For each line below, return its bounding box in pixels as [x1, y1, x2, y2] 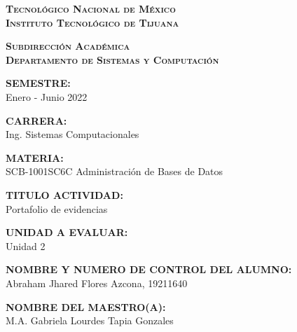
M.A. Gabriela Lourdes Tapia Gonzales [6, 313, 174, 328]
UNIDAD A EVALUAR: [6, 225, 128, 240]
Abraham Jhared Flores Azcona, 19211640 [6, 275, 188, 290]
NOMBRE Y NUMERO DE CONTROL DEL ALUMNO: [6, 262, 292, 277]
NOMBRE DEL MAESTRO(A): [6, 299, 166, 314]
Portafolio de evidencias [6, 201, 108, 216]
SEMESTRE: [6, 76, 71, 90]
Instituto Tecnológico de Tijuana [6, 15, 179, 29]
